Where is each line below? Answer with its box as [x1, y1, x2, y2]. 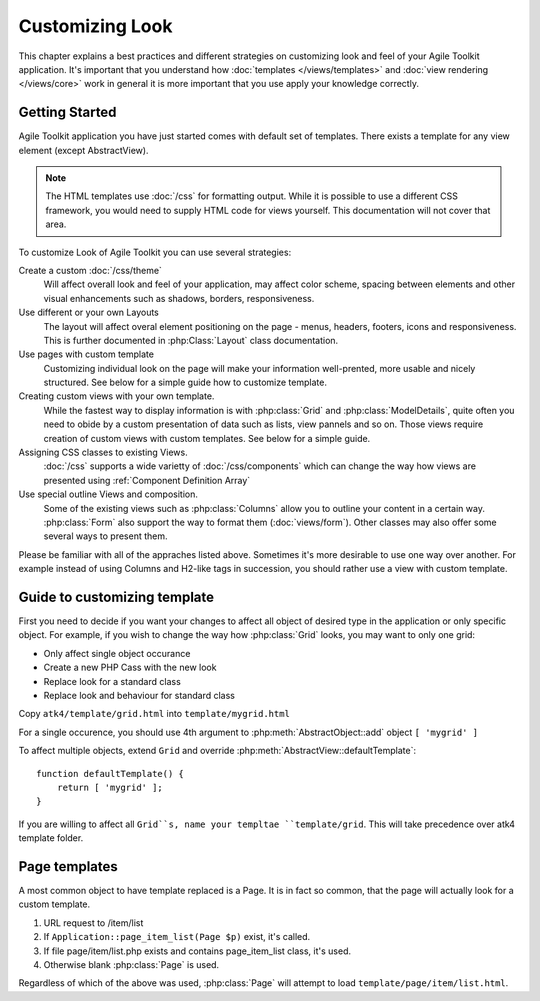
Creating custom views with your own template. [18, 390, 215, 402]
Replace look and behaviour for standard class [43, 690, 235, 702]
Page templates [18, 858, 119, 875]
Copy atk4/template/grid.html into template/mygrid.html [18, 708, 290, 720]
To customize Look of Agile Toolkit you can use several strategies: [18, 246, 292, 258]
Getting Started [18, 104, 117, 121]
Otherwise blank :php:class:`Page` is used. [43, 959, 220, 971]
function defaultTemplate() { [36, 768, 185, 779]
